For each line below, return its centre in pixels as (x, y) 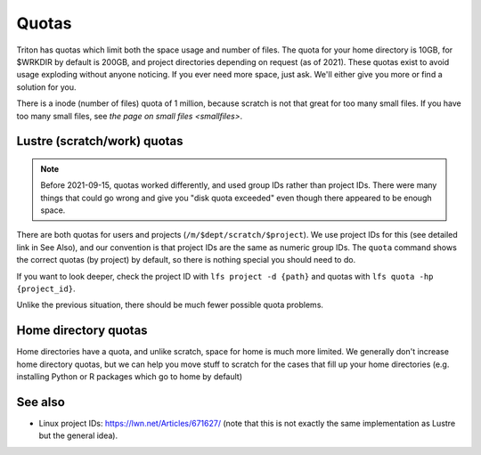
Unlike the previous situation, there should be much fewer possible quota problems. (170, 305)
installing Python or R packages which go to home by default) (130, 377)
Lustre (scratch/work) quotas (100, 141)
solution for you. (46, 87)
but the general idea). (78, 435)
